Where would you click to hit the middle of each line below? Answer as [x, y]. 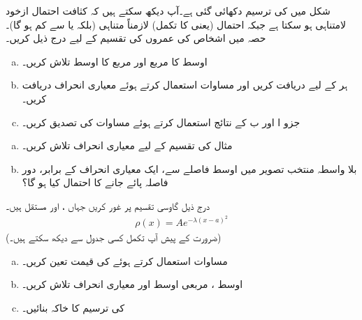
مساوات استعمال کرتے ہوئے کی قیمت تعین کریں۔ [125, 260]
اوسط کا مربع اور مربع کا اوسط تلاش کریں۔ [115, 61]
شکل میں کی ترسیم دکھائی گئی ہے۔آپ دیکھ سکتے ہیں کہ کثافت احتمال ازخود [168, 10]
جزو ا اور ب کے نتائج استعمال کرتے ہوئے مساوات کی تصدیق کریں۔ [161, 122]
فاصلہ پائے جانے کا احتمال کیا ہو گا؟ [95, 182]
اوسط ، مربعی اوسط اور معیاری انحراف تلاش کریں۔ [132, 284]
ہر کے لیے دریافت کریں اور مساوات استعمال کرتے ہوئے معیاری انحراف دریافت [185, 85]
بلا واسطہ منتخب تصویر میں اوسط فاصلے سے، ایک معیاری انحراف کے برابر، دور [189, 168]
